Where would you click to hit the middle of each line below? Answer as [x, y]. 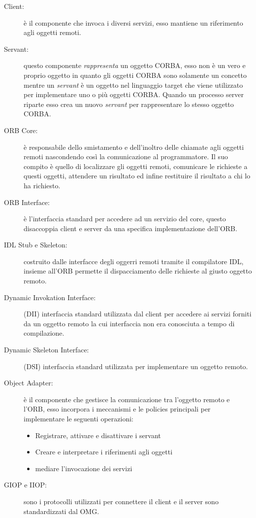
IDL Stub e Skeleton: [36, 245]
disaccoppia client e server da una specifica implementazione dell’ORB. [130, 228]
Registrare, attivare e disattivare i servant [98, 435]
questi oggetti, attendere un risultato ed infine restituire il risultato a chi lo [137, 176]
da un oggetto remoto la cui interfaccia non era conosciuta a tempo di [129, 323]
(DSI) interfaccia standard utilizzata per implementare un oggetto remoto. [136, 366]
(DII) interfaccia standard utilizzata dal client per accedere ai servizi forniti [138, 314]
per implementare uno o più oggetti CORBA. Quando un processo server [134, 94]
